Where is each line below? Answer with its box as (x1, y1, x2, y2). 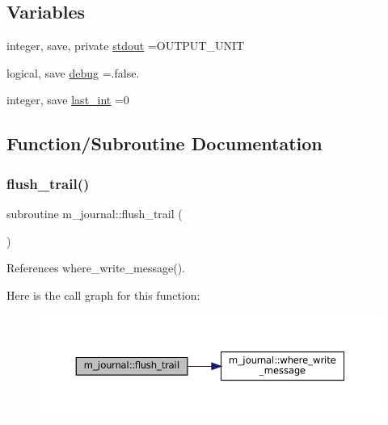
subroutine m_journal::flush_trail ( (6, 204, 183, 221)
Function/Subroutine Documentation (6, 131, 323, 156)
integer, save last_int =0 (6, 91, 129, 108)
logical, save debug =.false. (6, 64, 140, 81)
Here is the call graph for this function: (6, 286, 200, 303)
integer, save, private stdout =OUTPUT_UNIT (6, 37, 245, 54)
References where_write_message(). (6, 259, 185, 276)
